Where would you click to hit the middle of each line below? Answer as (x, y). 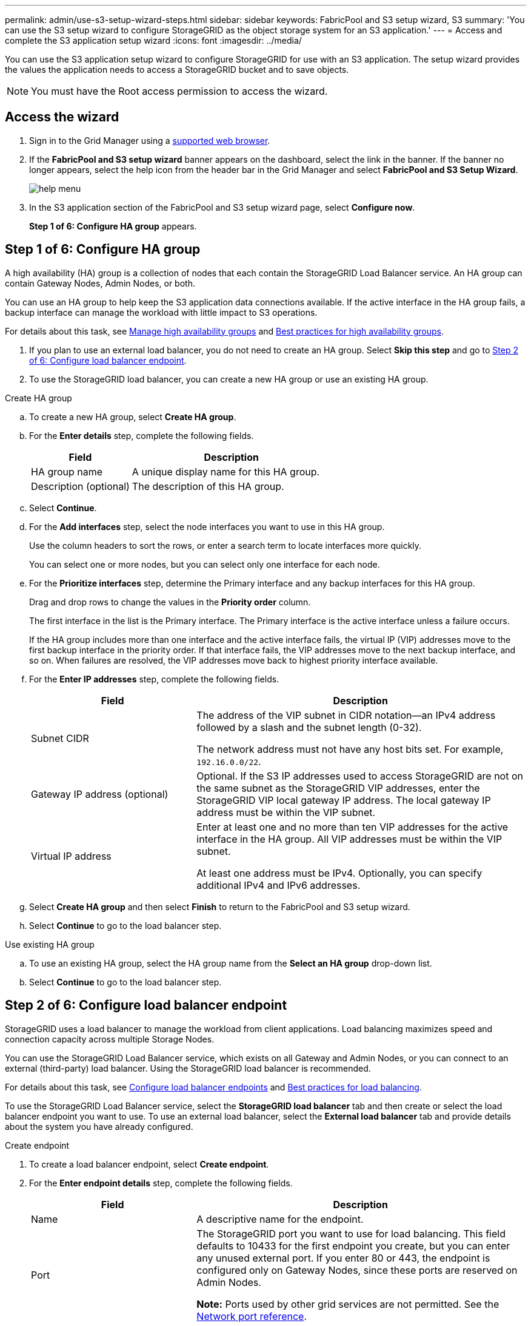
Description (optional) (80, 486)
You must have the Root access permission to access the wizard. (179, 91)
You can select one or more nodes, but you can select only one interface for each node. (205, 564)
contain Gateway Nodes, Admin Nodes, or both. (100, 283)
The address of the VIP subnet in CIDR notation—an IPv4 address (346, 715)
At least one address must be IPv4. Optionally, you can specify (339, 873)
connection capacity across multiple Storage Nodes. (110, 1039)
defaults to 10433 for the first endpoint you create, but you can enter (353, 1246)
